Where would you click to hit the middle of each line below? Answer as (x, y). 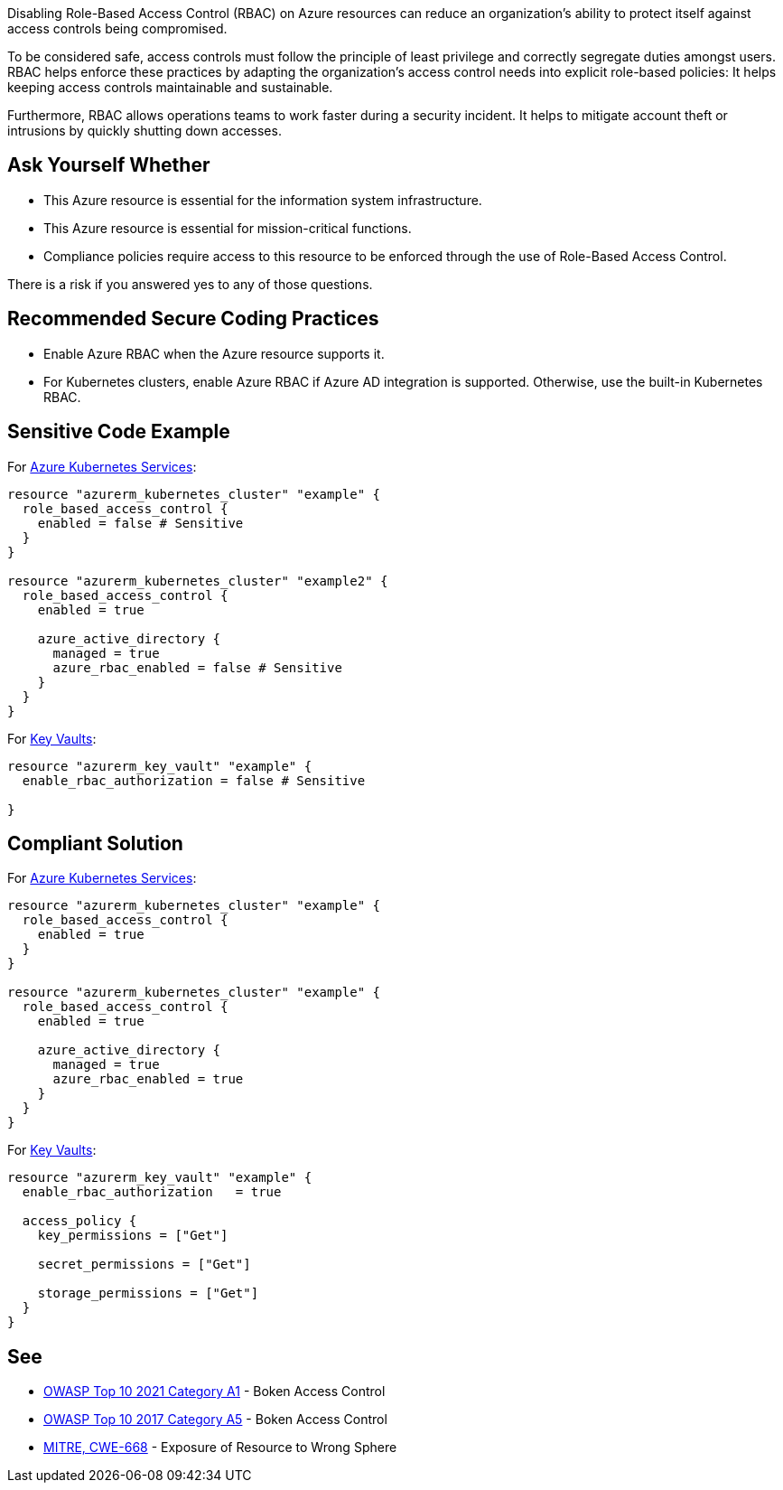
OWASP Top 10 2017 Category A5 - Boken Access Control (215, 1420)
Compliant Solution (95, 843)
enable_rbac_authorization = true (152, 1192)
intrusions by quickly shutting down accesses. (144, 131)
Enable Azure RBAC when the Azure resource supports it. (214, 353)
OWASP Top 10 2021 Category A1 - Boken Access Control (214, 1392)
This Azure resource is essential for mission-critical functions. (228, 228)
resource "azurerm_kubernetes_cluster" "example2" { (198, 581)
